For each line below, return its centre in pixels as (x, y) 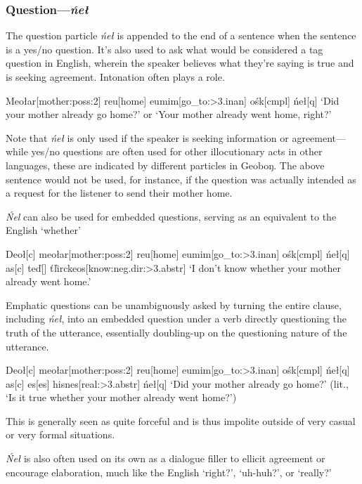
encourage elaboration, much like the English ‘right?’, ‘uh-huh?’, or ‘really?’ (169, 472)
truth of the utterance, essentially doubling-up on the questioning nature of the (176, 332)
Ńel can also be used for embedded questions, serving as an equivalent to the (171, 216)
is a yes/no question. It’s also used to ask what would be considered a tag (164, 49)
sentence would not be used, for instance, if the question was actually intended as (181, 179)
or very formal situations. (60, 434)
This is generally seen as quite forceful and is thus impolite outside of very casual (181, 420)
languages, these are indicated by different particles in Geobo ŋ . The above (165, 165)
